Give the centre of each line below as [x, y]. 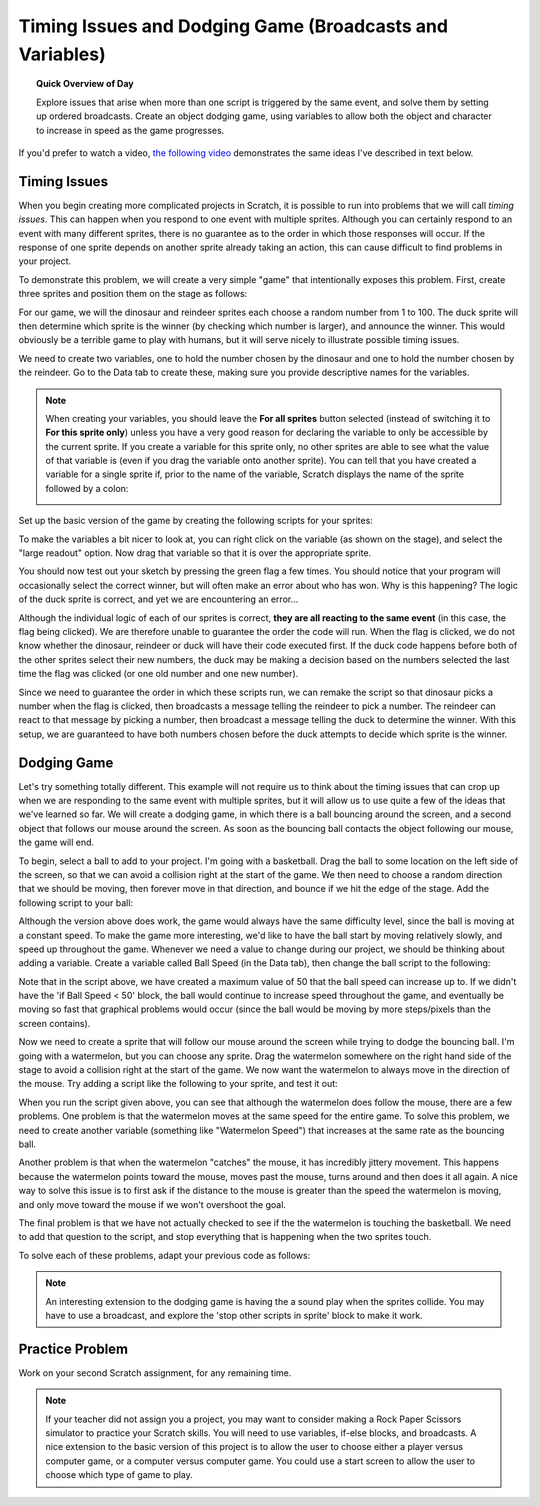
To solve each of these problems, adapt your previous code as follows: [164, 1255]
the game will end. [56, 842]
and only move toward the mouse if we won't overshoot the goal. [152, 1204]
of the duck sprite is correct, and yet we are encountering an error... [158, 599]
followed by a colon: [87, 488]
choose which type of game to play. [119, 1475]
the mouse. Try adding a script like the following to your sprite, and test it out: [178, 1084]
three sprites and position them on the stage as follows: [133, 294]
